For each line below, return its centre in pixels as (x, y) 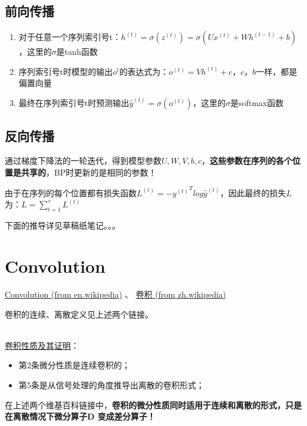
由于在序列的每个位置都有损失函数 (71, 192)
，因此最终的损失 (253, 192)
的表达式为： (144, 71)
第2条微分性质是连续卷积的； (74, 365)
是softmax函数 (257, 102)
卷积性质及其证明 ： (42, 345)
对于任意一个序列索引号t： (70, 37)
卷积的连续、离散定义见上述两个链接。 (79, 314)
